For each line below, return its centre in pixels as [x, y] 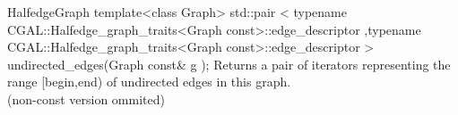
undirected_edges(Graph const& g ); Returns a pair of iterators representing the [229, 64]
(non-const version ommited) [86, 99]
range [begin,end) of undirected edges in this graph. [149, 82]
